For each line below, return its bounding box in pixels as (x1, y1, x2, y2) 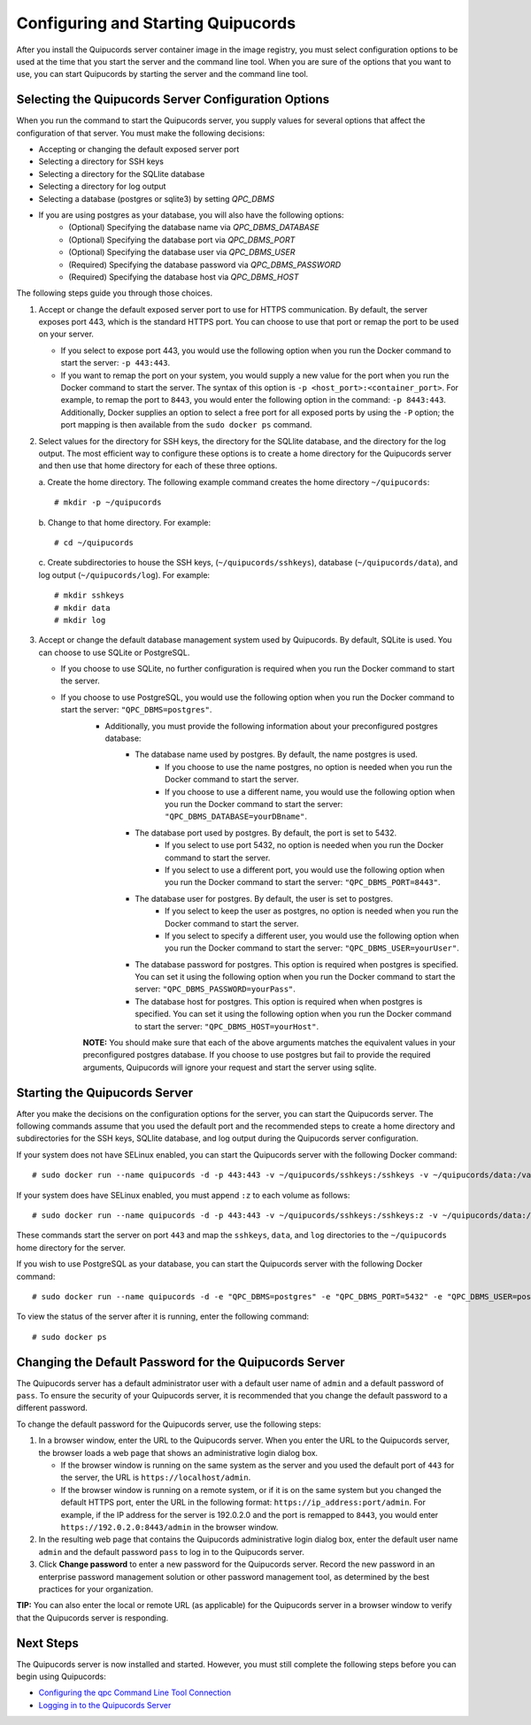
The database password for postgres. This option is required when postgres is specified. (135, 959, 459, 969)
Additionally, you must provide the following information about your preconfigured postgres (104, 720, 438, 731)
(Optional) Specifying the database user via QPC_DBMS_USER (68, 247, 296, 258)
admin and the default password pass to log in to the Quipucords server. (38, 1546, 304, 1557)
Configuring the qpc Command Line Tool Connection (38, 1687, 232, 1698)
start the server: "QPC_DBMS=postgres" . (60, 705, 212, 715)
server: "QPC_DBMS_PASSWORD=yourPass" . (135, 983, 296, 995)
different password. (16, 1403, 88, 1413)
